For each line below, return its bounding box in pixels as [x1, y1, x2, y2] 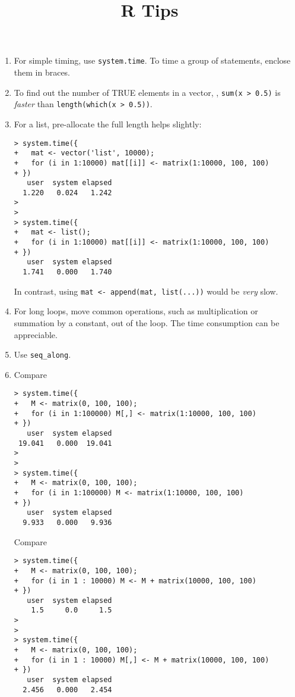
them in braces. [14, 66, 71, 79]
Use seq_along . [14, 348, 71, 361]
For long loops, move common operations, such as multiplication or [14, 305, 258, 317]
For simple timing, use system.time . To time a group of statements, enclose [14, 54, 291, 67]
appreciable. [14, 328, 58, 340]
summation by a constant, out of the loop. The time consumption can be [14, 316, 280, 329]
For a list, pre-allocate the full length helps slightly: [14, 117, 202, 130]
